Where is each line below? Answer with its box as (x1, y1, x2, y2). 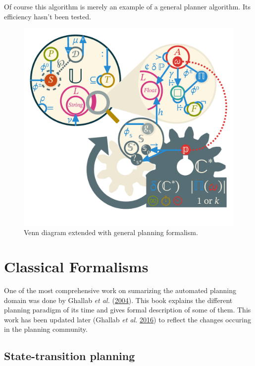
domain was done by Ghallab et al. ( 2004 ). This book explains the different (4, 295, 233, 305)
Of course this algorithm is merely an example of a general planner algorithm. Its (4, 1, 251, 11)
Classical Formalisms (4, 256, 149, 277)
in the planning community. (4, 324, 88, 334)
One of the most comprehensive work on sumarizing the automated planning (4, 285, 236, 295)
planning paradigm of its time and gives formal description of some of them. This (4, 305, 251, 315)
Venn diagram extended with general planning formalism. (24, 227, 198, 238)
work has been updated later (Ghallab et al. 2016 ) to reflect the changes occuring (4, 314, 252, 324)
